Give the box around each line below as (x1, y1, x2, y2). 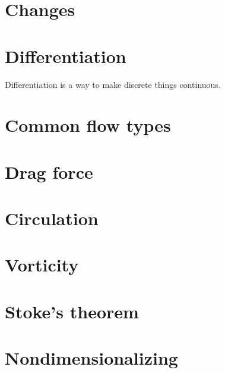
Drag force (5, 159, 93, 184)
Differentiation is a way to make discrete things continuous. (5, 78, 221, 90)
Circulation (5, 206, 99, 230)
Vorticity (5, 252, 79, 277)
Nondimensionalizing (5, 346, 178, 370)
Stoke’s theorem (5, 299, 139, 323)
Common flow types (5, 113, 171, 137)
